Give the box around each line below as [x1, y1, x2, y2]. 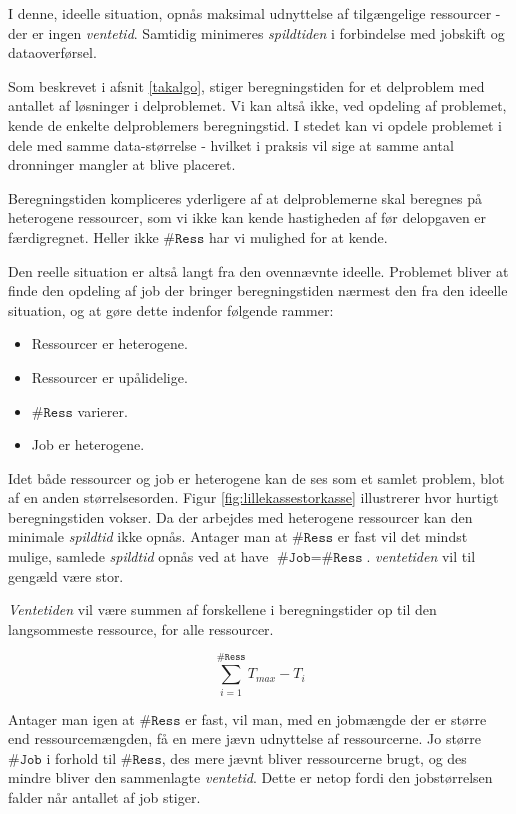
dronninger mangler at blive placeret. [8, 154, 236, 175]
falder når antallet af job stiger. [8, 786, 201, 807]
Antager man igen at [8, 708, 135, 729]
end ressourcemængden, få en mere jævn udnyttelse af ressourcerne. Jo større [8, 728, 482, 749]
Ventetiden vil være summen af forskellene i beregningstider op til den [8, 599, 437, 620]
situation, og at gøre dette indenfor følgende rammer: [8, 299, 334, 320]
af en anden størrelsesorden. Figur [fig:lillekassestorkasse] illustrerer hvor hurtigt [8, 487, 499, 508]
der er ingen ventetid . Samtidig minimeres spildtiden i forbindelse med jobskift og [8, 22, 505, 43]
